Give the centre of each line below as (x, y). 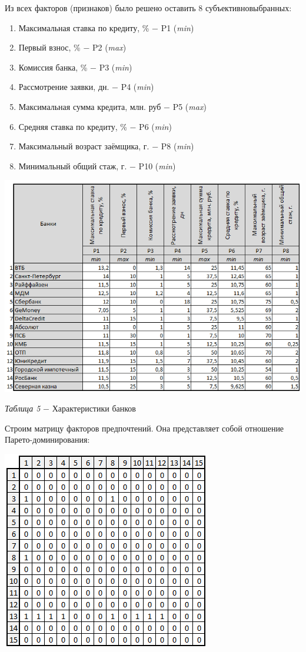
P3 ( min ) (116, 67)
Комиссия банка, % (53, 67)
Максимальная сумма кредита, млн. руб (90, 106)
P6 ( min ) (155, 126)
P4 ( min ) (137, 87)
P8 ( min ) (177, 146)
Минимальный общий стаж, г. (73, 165)
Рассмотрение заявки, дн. (64, 87)
